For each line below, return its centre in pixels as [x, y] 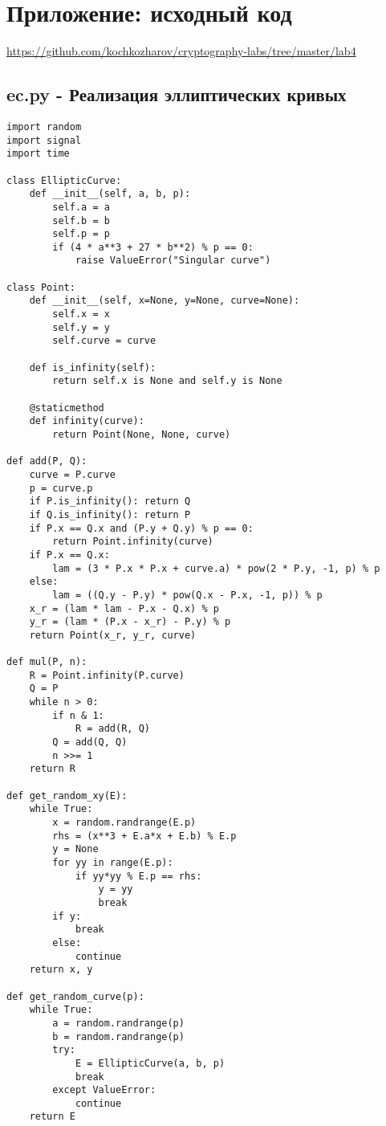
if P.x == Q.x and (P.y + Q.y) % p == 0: [141, 528]
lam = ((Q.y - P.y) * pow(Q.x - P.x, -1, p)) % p [187, 595]
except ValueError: [104, 1090]
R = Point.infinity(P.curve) [107, 675]
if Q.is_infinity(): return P [110, 514]
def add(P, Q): [47, 461]
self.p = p [81, 234]
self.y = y [81, 327]
